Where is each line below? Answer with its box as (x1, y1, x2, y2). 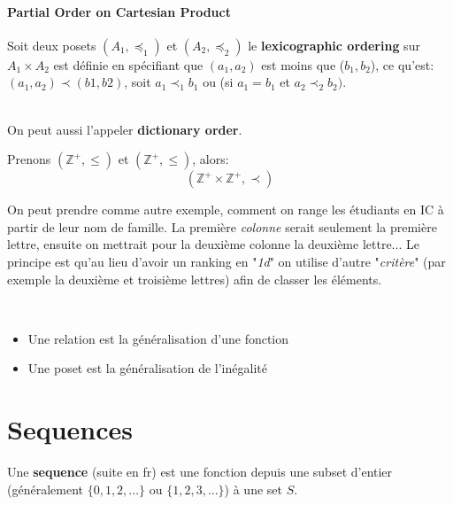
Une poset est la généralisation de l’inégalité (27, 359, 267, 377)
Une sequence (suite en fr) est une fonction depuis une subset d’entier (7, 462, 393, 481)
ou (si (203, 73, 234, 91)
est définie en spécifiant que (53, 55, 203, 74)
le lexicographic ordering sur (248, 35, 420, 54)
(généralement (7, 479, 83, 498)
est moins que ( (261, 55, 345, 74)
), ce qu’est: (370, 55, 434, 74)
